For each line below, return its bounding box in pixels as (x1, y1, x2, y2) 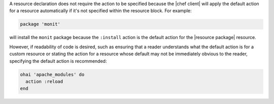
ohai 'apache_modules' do (20, 72, 85, 77)
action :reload (25, 79, 63, 84)
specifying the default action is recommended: (9, 58, 107, 64)
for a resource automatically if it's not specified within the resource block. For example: (9, 8, 192, 14)
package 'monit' (20, 21, 61, 27)
